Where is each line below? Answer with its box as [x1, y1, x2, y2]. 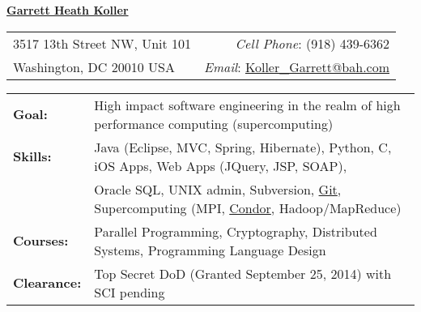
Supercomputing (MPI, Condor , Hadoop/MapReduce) [94, 198, 402, 217]
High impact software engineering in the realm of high [94, 95, 401, 114]
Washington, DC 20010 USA [13, 57, 175, 76]
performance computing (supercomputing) [94, 113, 334, 133]
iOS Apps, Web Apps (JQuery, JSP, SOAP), [94, 156, 347, 175]
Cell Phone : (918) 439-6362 [235, 33, 390, 53]
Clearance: [13, 273, 82, 293]
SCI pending [94, 282, 165, 301]
